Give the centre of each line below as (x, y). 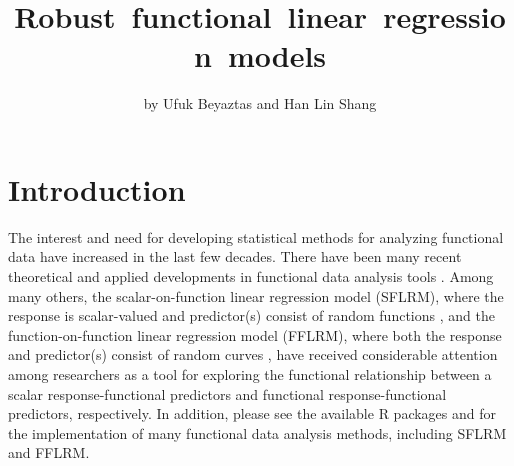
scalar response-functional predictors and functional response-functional (227, 393)
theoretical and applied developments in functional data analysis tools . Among (251, 276)
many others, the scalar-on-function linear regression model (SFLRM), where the (256, 295)
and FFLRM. (49, 452)
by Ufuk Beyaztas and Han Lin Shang (260, 103)
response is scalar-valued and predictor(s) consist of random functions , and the (251, 315)
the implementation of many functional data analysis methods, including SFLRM (257, 432)
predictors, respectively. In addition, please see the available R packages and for (252, 413)
